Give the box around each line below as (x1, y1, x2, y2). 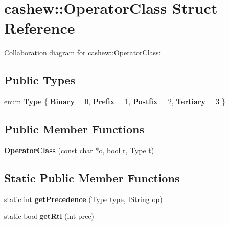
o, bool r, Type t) (99, 144, 154, 155)
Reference (4, 17, 75, 38)
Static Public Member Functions (4, 169, 180, 185)
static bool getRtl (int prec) (4, 211, 95, 221)
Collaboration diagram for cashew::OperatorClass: (4, 47, 161, 58)
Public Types (4, 72, 76, 88)
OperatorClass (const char (4, 144, 93, 155)
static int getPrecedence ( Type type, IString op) (4, 193, 163, 204)
